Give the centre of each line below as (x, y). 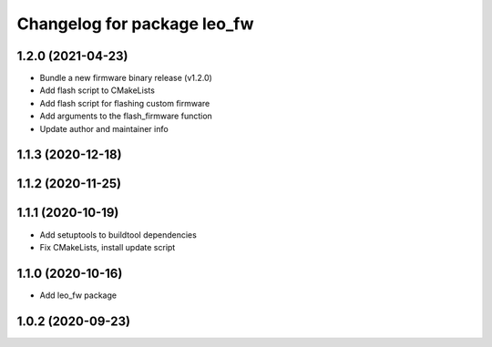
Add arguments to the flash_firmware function (126, 116)
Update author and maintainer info (104, 128)
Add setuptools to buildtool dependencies (118, 235)
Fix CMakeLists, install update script (108, 247)
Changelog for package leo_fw (135, 24)
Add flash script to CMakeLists (97, 90)
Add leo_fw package (78, 295)
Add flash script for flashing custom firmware (125, 103)
